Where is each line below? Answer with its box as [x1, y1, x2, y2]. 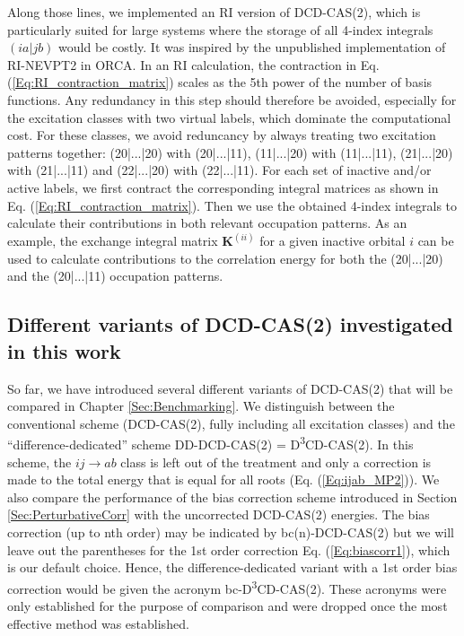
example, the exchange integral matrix [7, 231, 218, 250]
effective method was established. [7, 614, 189, 632]
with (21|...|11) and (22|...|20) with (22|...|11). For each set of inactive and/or [7, 161, 432, 179]
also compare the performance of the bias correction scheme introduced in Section [7, 487, 458, 506]
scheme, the [7, 452, 72, 471]
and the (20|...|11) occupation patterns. [7, 266, 223, 285]
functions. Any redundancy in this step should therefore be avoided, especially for [7, 90, 457, 109]
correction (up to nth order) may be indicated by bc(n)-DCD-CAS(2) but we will [7, 522, 454, 541]
